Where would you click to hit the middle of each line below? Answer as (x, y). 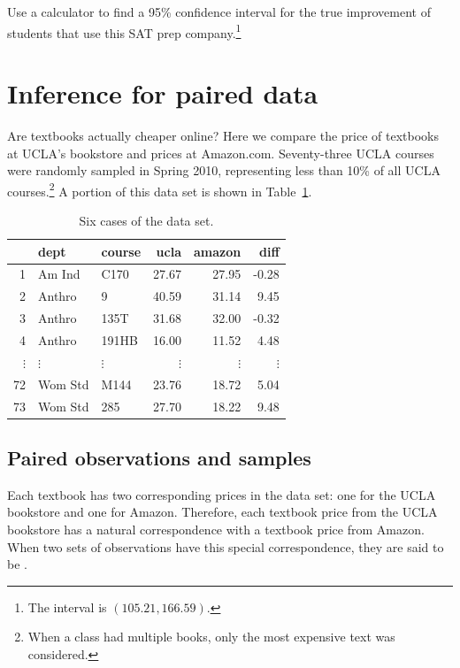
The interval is (67, 607)
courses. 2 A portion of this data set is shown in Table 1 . (160, 189)
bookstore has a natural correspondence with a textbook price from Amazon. (216, 529)
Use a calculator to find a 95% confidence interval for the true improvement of (219, 12)
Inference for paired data (163, 93)
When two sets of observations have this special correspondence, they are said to (226, 546)
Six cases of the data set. (146, 220)
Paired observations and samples (159, 457)
